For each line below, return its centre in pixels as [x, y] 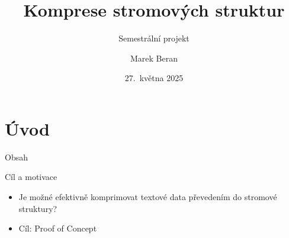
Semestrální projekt [154, 38]
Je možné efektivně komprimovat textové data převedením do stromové [148, 197]
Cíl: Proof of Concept [58, 228]
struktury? [38, 208]
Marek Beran [154, 58]
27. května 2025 [154, 78]
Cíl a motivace [31, 177]
